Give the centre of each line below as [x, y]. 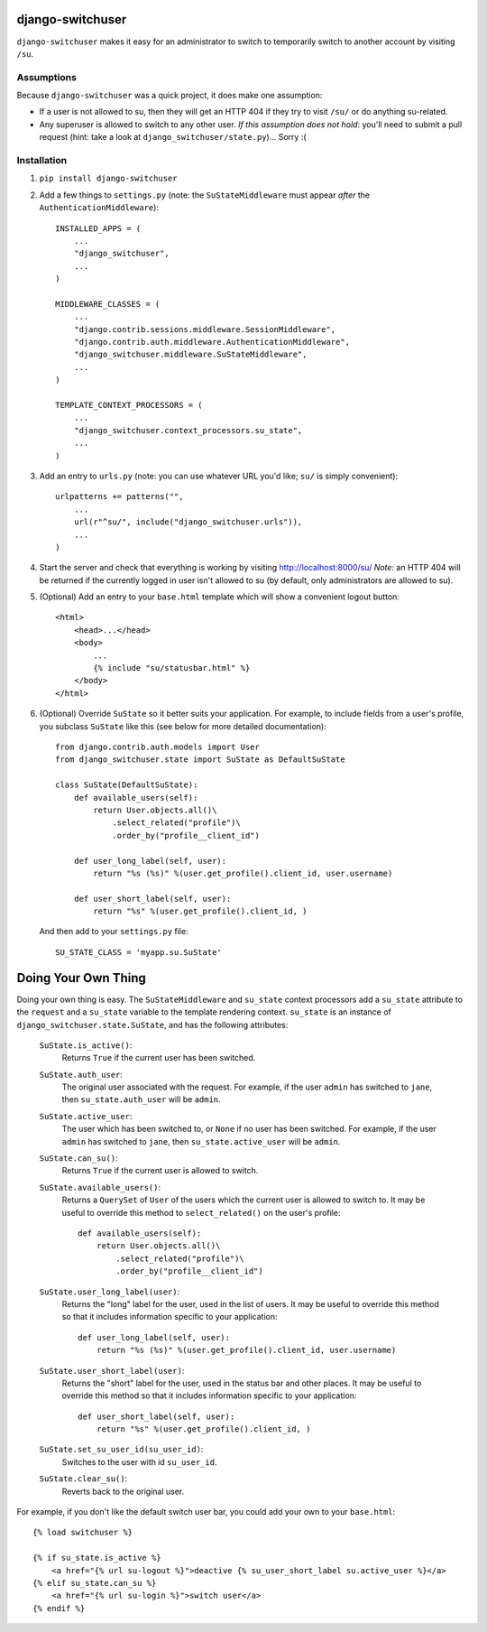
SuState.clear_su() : [83, 1479]
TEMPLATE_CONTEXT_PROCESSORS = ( [129, 405]
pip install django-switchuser [108, 179]
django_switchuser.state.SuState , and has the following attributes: [152, 1025]
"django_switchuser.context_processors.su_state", [188, 430]
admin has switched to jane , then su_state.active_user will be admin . [201, 1141]
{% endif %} [59, 1608]
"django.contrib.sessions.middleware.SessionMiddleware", [205, 329]
